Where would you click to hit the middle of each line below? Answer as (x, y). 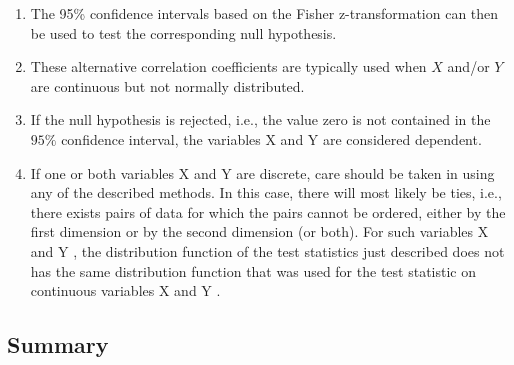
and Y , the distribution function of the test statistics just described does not (267, 250)
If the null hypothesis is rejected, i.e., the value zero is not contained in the (260, 119)
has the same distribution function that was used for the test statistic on (253, 270)
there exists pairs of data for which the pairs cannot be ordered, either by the (268, 211)
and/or (468, 66)
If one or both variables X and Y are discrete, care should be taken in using (262, 172)
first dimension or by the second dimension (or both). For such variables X (259, 231)
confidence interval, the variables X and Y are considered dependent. (271, 138)
